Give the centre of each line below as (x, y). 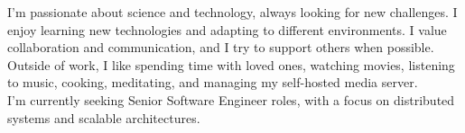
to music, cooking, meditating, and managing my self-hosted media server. (213, 82)
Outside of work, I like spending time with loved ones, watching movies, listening (231, 64)
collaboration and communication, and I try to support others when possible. (221, 47)
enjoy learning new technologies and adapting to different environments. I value (227, 29)
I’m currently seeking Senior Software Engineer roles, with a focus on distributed (231, 99)
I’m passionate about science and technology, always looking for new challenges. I (232, 12)
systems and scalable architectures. (104, 117)
